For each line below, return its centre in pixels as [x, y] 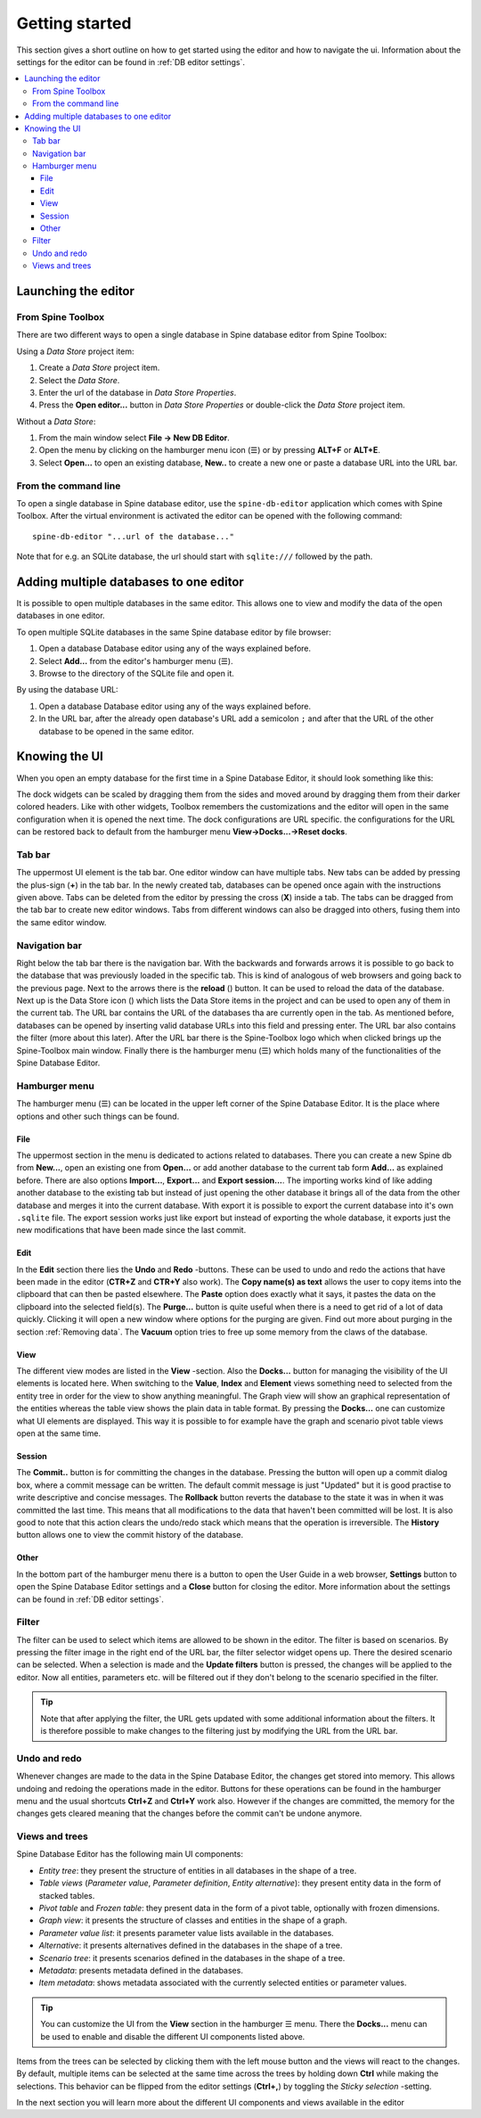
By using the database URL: [68, 690]
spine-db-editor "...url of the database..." [134, 536]
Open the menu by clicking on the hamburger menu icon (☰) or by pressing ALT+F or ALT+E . [209, 450]
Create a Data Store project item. [99, 368]
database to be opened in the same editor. [117, 731]
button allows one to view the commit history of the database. [130, 1535]
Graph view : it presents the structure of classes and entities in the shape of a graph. [193, 1920]
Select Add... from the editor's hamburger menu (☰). [136, 661]
